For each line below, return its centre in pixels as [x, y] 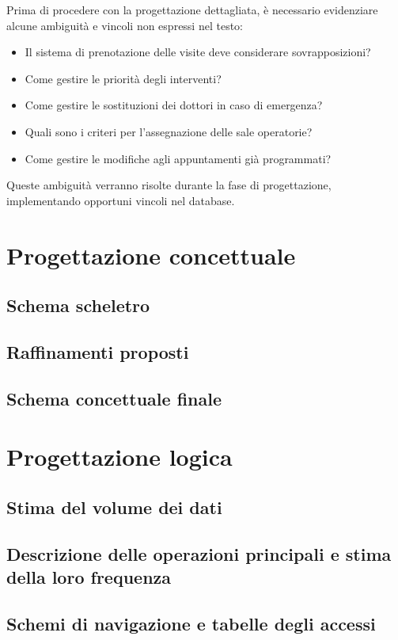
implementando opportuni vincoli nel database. [121, 200]
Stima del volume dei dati [114, 507]
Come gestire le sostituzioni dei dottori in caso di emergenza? [174, 105]
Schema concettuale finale [114, 398]
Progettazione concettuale [151, 255]
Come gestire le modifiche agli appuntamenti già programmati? [178, 158]
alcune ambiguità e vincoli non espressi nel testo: [125, 25]
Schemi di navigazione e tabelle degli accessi [191, 623]
